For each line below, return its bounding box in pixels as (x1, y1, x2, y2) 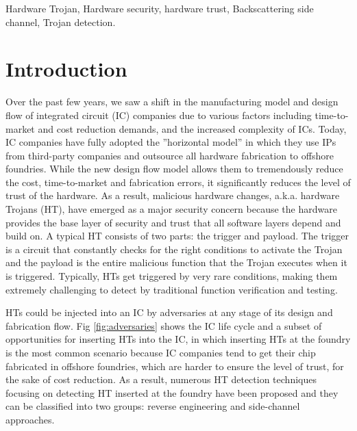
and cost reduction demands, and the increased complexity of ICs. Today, (38, 121, 347, 135)
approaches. (5, 412, 55, 426)
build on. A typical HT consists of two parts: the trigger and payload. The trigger (5, 228, 349, 243)
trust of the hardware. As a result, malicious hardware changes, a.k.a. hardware (5, 188, 340, 203)
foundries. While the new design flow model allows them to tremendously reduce (5, 161, 343, 176)
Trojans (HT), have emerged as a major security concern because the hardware (5, 202, 337, 216)
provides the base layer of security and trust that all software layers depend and (5, 215, 341, 229)
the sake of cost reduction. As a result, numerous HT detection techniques (5, 372, 317, 387)
